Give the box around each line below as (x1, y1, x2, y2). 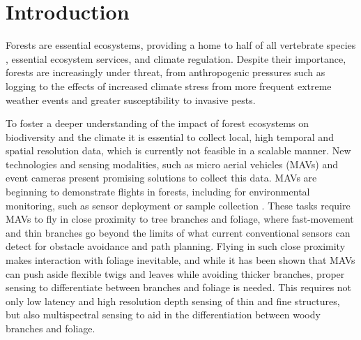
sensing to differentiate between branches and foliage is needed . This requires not (6, 280, 352, 295)
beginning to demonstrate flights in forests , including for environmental (6, 184, 310, 199)
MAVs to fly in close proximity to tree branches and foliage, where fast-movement (6, 212, 354, 226)
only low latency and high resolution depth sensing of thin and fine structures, (6, 293, 340, 308)
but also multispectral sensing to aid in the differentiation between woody (6, 307, 321, 322)
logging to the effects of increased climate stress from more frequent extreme (6, 78, 332, 93)
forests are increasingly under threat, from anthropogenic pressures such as (6, 65, 325, 80)
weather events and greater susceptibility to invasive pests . (6, 92, 256, 107)
